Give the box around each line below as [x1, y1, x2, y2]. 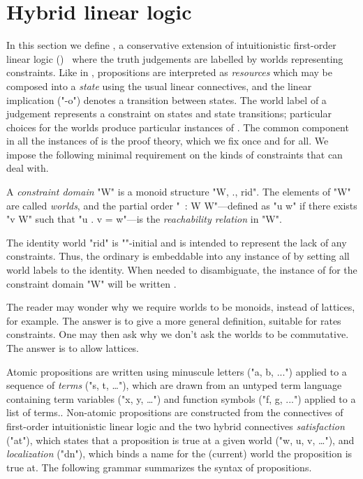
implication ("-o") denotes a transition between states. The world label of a [6, 92, 327, 107]
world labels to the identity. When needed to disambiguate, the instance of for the [6, 263, 357, 277]
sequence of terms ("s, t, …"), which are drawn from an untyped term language [6, 378, 342, 392]
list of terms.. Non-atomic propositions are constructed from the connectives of [6, 405, 343, 420]
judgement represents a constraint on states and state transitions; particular [6, 106, 332, 121]
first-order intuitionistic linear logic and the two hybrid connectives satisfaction [6, 418, 345, 433]
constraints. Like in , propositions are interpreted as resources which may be [6, 65, 332, 80]
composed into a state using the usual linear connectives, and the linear [6, 78, 312, 93]
